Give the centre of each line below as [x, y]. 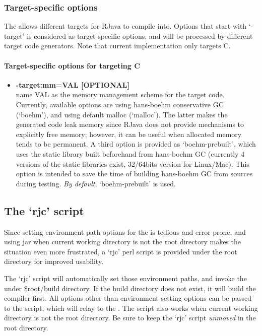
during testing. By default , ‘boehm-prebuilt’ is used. [96, 183]
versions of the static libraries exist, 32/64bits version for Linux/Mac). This [133, 163]
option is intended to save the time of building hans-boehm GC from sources [134, 174]
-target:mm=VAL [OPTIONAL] [73, 84]
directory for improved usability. [54, 261]
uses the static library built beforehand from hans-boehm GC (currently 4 [130, 153]
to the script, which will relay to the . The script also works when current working [131, 308]
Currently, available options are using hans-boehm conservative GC [120, 104]
